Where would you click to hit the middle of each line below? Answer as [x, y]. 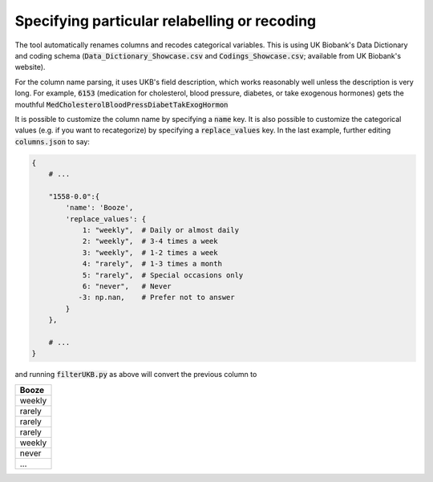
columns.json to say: [52, 141]
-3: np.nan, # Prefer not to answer [157, 298]
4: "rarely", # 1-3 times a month [152, 264]
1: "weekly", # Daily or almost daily [161, 230]
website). [30, 67]
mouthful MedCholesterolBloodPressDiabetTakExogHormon [121, 104]
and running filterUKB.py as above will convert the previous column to [136, 375]
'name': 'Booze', [99, 208]
